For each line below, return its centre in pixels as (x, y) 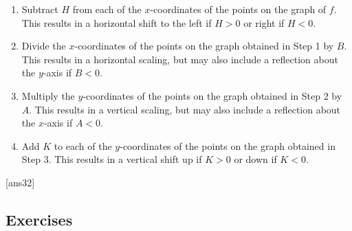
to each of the (83, 145)
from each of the (107, 9)
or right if (264, 22)
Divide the (44, 46)
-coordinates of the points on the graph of (238, 9)
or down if (255, 159)
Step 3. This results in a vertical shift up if (112, 159)
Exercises (39, 219)
